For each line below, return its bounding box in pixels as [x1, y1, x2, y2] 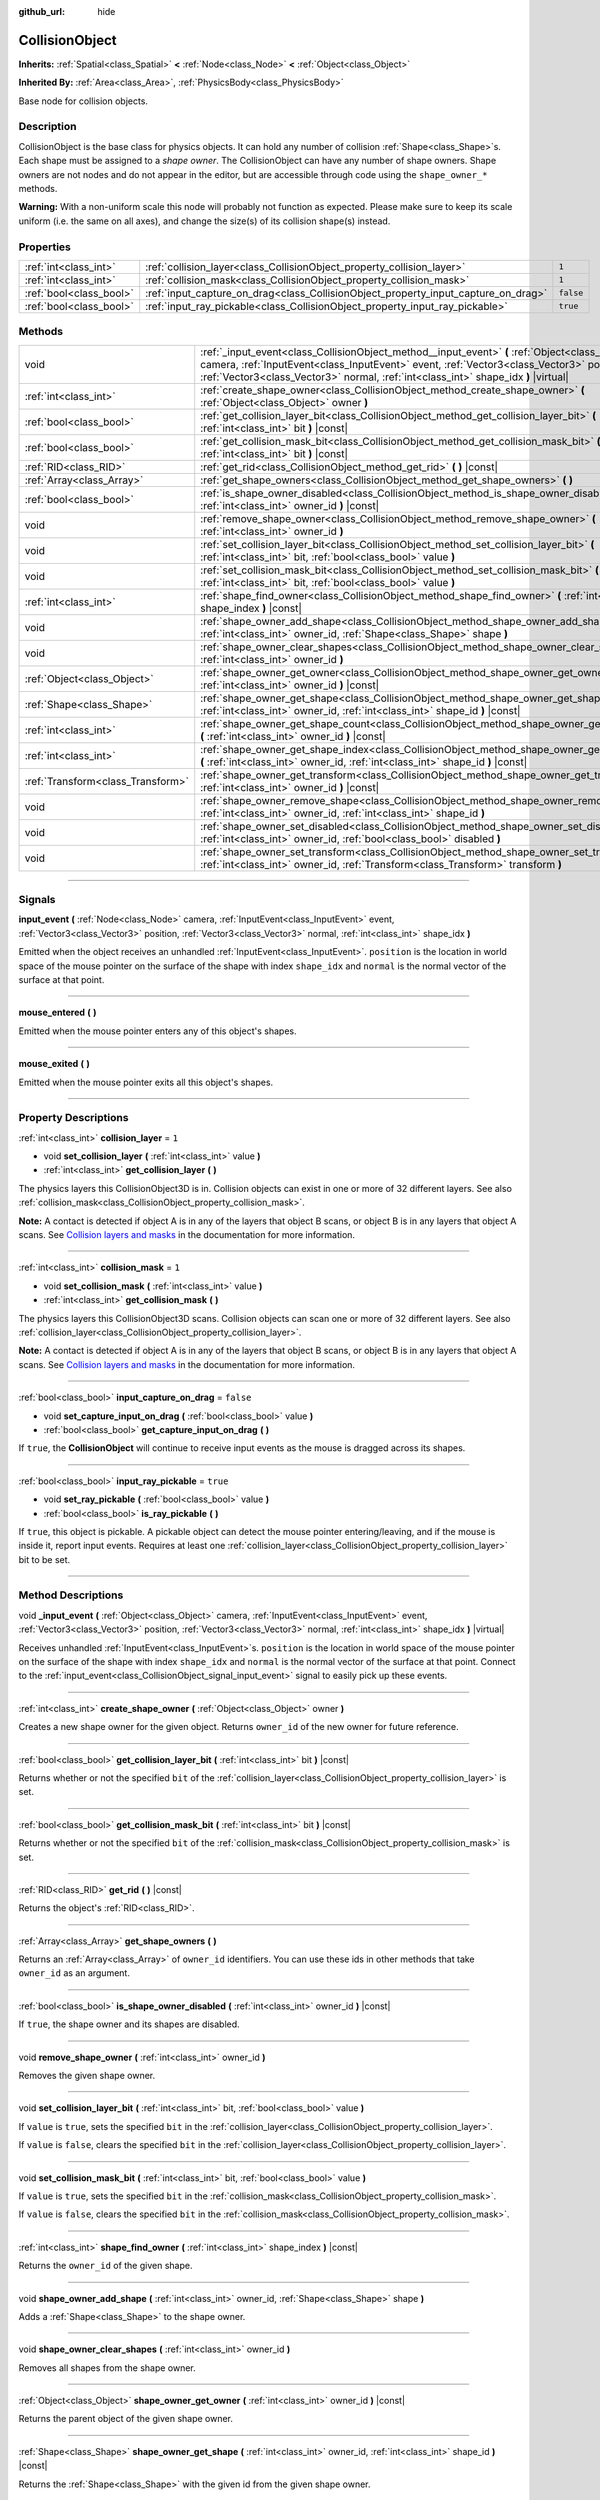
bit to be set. [18, 1553, 71, 1565]
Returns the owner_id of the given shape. [18, 2260, 193, 2272]
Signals [18, 893, 56, 907]
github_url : [18, 6, 65, 17]
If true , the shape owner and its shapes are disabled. [18, 2018, 240, 2030]
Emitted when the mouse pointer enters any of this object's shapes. [18, 1025, 297, 1037]
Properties [18, 240, 72, 254]
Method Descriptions [18, 1588, 124, 1602]
